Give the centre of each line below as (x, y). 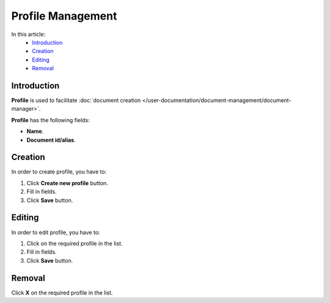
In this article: (28, 34)
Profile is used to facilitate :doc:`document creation (76, 100)
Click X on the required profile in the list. (62, 293)
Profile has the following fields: (50, 120)
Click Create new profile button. (67, 183)
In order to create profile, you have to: (59, 172)
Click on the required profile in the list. (75, 243)
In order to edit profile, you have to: (56, 232)
